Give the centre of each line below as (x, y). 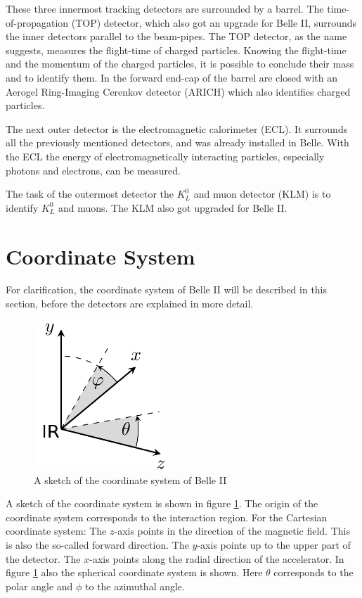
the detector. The (43, 558)
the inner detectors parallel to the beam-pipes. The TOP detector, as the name (176, 36)
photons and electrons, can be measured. (93, 170)
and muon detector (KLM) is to (262, 194)
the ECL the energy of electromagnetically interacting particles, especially (165, 156)
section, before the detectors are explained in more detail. (130, 304)
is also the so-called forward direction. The (97, 544)
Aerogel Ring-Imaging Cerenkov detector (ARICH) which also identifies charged (178, 91)
